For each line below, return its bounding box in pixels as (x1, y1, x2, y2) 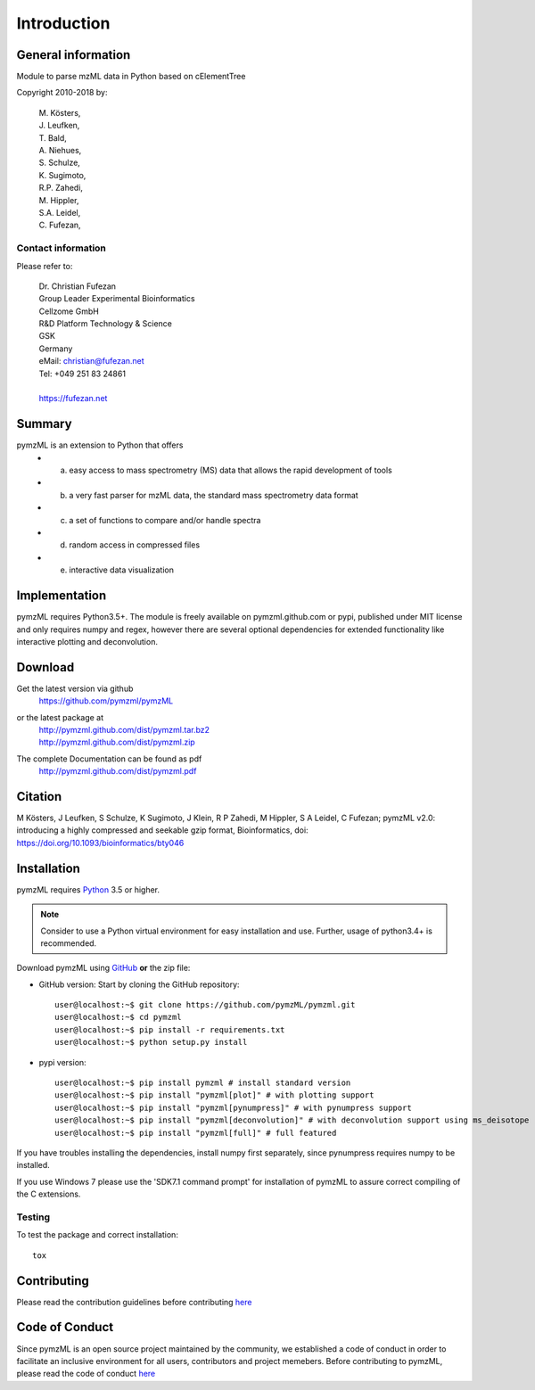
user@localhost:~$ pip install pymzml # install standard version (54, 1078, 351, 1088)
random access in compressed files (69, 539, 201, 550)
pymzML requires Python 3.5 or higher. (16, 884, 160, 895)
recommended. (40, 937, 97, 949)
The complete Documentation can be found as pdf (16, 753, 202, 764)
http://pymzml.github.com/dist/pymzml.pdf (38, 766, 197, 777)
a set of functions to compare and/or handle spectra (69, 514, 261, 525)
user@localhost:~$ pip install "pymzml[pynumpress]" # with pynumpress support (54, 1102, 412, 1113)
